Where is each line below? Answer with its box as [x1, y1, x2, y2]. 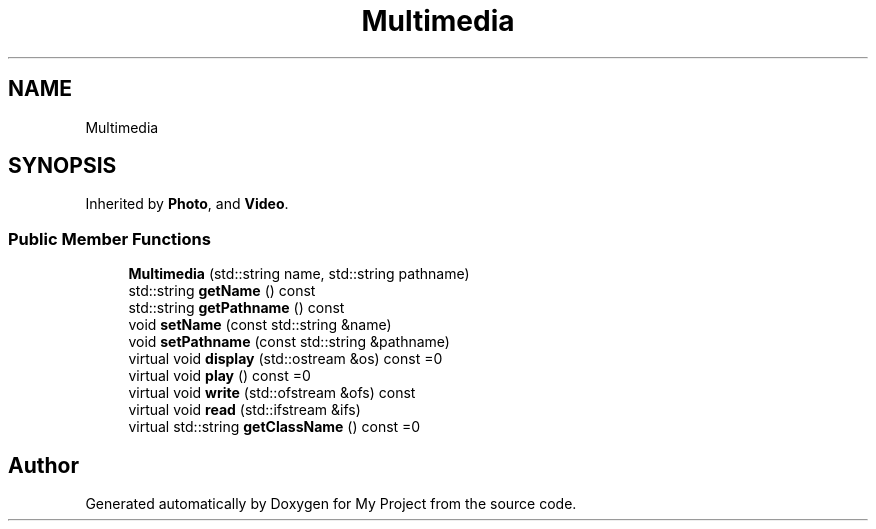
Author [8, 452, 79, 478]
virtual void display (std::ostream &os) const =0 [128, 350, 443, 368]
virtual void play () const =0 [128, 367, 311, 385]
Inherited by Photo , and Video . [85, 195, 289, 213]
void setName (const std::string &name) [128, 316, 392, 334]
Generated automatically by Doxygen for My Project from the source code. [85, 495, 577, 513]
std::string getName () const [128, 282, 316, 300]
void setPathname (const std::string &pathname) [128, 333, 450, 351]
